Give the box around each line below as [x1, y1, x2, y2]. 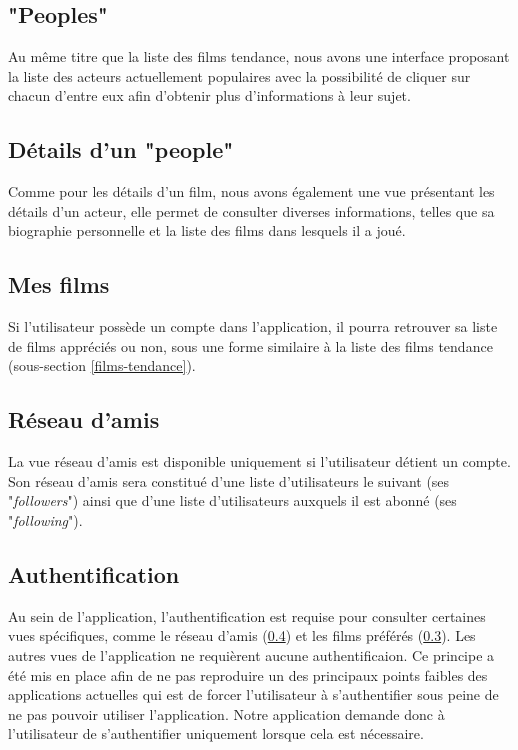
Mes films [8, 269, 110, 300]
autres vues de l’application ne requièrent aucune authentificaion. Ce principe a [8, 644, 495, 665]
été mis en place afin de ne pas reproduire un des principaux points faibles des [8, 664, 488, 685]
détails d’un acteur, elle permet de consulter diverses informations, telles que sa [8, 200, 495, 221]
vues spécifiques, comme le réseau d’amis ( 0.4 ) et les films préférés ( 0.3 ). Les [8, 625, 476, 646]
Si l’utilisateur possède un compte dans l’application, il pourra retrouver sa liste [8, 316, 498, 337]
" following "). [8, 509, 83, 530]
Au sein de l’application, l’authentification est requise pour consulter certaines [8, 605, 486, 626]
